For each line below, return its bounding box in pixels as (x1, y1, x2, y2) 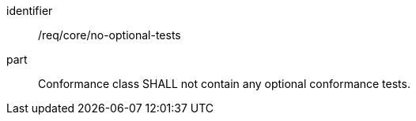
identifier (6, 4, 53, 17)
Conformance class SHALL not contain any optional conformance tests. (38, 77, 410, 90)
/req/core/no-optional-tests (38, 28, 181, 42)
